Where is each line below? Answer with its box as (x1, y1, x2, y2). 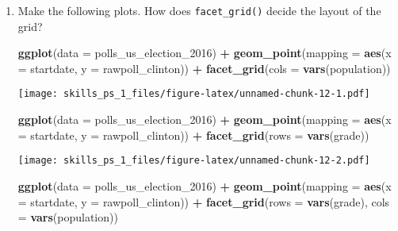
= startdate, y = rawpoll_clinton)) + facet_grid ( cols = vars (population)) (17, 60, 391, 76)
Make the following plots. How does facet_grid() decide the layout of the (17, 2, 381, 18)
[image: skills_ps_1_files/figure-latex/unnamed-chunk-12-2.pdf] (17, 155, 370, 167)
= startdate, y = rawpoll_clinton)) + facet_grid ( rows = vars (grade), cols (17, 193, 390, 210)
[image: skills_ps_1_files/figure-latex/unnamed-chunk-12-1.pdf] (17, 88, 370, 100)
